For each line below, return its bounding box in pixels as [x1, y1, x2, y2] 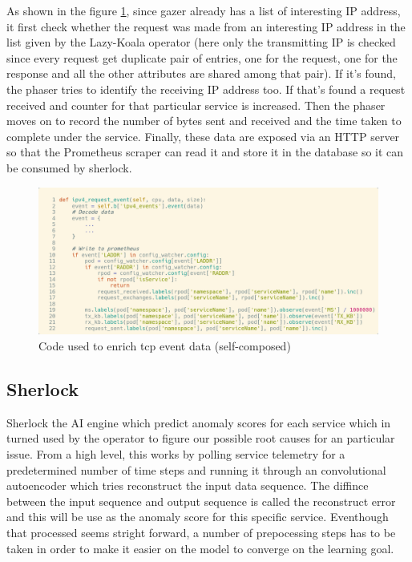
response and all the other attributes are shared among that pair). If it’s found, [6, 65, 396, 82]
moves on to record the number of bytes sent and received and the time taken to [6, 112, 402, 129]
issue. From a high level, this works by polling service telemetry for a [6, 445, 345, 462]
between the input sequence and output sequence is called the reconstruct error [6, 492, 396, 509]
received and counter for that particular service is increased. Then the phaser [6, 96, 386, 113]
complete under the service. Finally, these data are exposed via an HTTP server [6, 127, 400, 144]
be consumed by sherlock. [6, 159, 132, 176]
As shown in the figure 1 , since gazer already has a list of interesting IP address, [6, 2, 401, 18]
